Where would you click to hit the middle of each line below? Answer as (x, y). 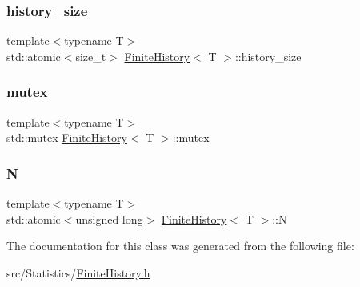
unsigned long (109, 218)
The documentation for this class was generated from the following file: (180, 246)
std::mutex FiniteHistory (67, 137)
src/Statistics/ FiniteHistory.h (78, 272)
